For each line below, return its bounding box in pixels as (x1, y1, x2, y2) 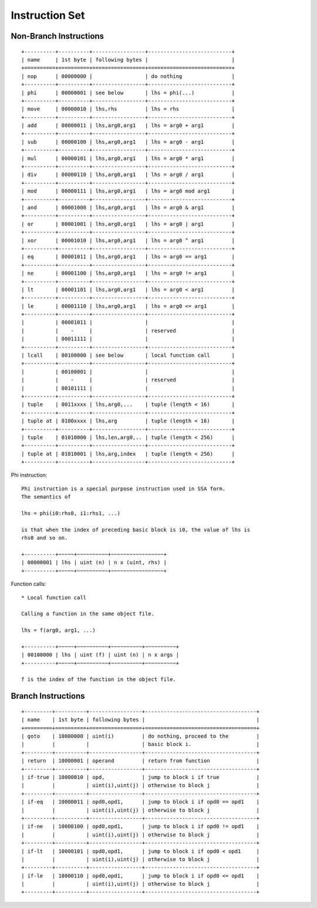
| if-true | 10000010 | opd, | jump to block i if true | (21, 774, 260, 780)
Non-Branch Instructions (11, 31, 104, 41)
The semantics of (21, 493, 71, 500)
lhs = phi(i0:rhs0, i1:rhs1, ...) (21, 510, 120, 517)
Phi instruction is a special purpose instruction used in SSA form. (21, 485, 226, 492)
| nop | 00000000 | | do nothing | (21, 73, 235, 79)
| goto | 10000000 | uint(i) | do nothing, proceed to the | (21, 733, 260, 740)
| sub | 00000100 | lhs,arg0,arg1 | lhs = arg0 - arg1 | (21, 138, 235, 145)
